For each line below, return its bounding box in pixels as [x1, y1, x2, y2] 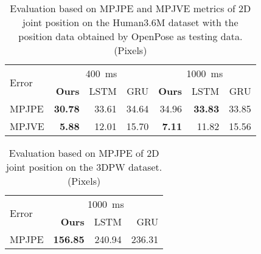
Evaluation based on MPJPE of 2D [9, 146, 159, 160]
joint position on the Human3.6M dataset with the [23, 15, 238, 29]
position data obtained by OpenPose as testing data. [18, 29, 243, 43]
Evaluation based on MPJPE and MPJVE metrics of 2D [10, 1, 251, 15]
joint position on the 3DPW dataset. [6, 160, 162, 174]
